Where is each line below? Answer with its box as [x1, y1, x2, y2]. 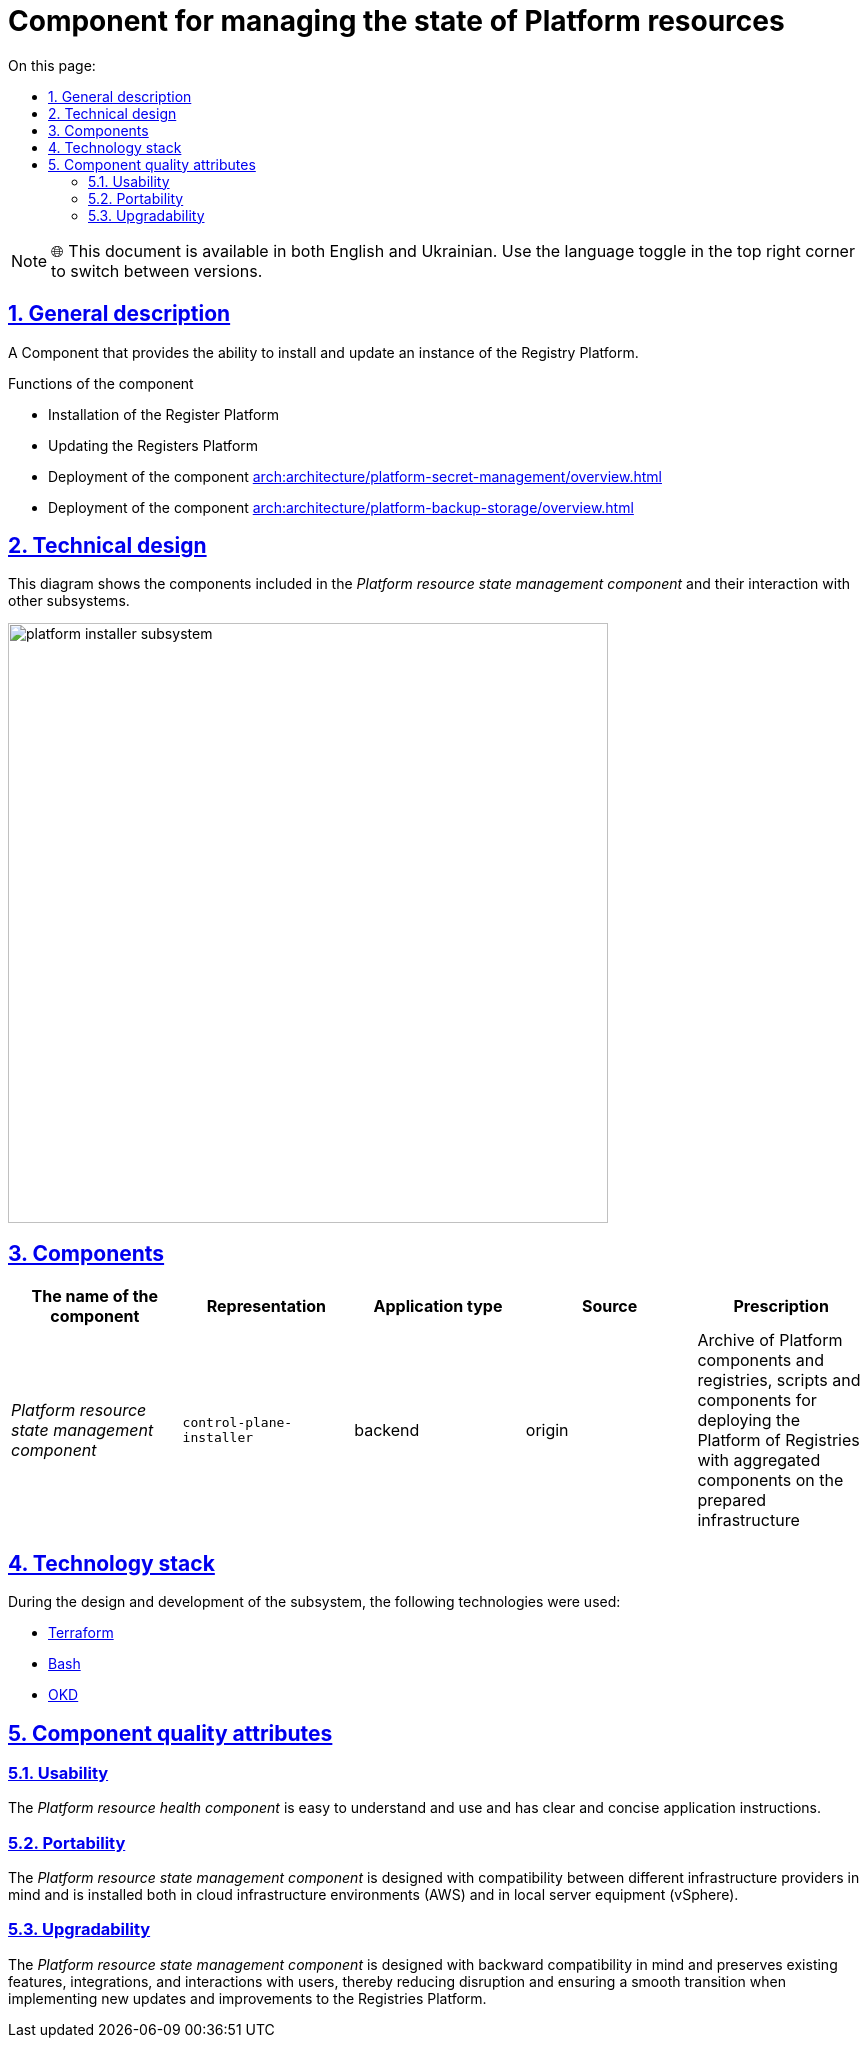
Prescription [733, 1296, 829, 1317]
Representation [206, 1296, 326, 1317]
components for [697, 1390, 817, 1411]
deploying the [697, 1410, 801, 1431]
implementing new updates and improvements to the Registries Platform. [8, 1989, 487, 2007]
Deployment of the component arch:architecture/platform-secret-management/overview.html [48, 467, 662, 485]
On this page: [8, 56, 96, 74]
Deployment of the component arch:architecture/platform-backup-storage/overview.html [48, 498, 634, 516]
